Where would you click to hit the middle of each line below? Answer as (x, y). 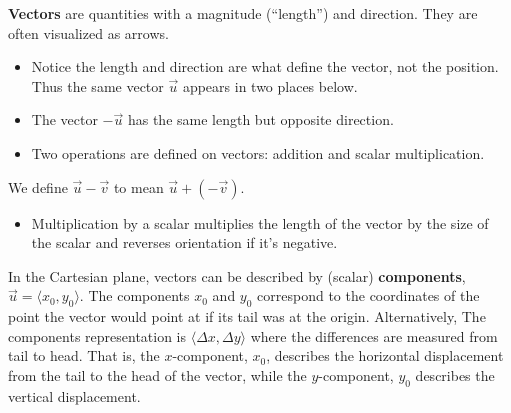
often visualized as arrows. (88, 32)
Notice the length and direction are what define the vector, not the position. (265, 66)
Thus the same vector (97, 85)
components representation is (97, 335)
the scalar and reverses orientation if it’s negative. (184, 242)
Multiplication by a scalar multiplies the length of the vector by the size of (260, 222)
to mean (138, 186)
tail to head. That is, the (84, 355)
